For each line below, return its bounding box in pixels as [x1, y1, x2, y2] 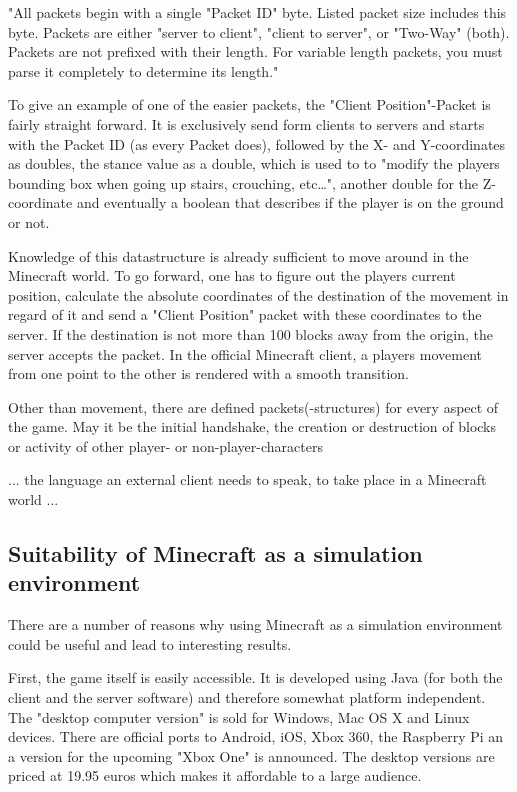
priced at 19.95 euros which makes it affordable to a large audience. [8, 765, 422, 786]
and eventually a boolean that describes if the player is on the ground [76, 192, 504, 213]
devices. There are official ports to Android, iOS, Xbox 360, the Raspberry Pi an [8, 726, 504, 747]
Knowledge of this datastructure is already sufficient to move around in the [8, 245, 469, 266]
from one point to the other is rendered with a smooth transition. [8, 363, 410, 384]
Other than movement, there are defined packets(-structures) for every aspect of [8, 396, 499, 417]
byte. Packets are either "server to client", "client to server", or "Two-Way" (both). [8, 21, 510, 42]
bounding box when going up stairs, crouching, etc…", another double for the [8, 172, 478, 193]
